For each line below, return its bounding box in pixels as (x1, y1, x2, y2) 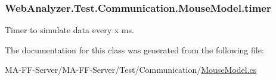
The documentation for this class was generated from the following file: (5, 43, 264, 56)
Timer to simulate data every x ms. (5, 24, 134, 36)
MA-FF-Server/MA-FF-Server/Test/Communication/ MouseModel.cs (5, 63, 257, 76)
